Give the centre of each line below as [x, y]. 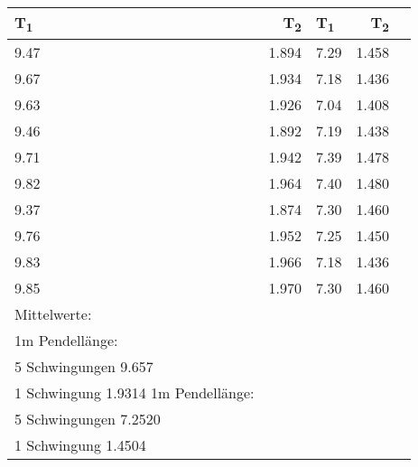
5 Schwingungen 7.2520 [88, 419]
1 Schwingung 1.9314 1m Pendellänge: [135, 393]
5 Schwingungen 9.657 [84, 367]
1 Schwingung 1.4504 [80, 445]
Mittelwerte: [53, 314]
